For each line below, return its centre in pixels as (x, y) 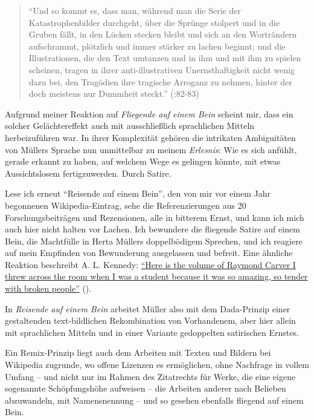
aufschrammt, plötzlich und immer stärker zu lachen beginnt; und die (157, 46)
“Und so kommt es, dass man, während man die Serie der (135, 10)
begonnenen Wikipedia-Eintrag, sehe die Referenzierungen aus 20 (126, 205)
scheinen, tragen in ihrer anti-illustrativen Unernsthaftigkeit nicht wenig (162, 69)
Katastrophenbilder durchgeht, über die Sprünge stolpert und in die (154, 22)
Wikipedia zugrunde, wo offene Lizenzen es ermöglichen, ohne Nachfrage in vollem (157, 365)
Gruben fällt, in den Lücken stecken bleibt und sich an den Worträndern (163, 34)
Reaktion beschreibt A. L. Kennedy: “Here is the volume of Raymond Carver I (150, 264)
